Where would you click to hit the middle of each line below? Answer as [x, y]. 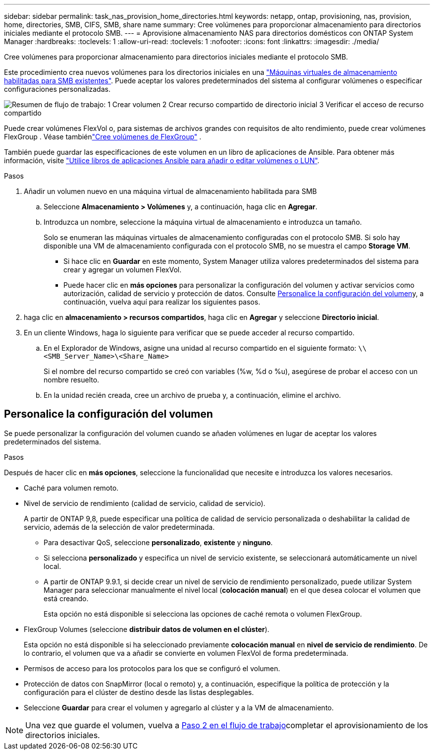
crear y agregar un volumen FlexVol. [123, 270]
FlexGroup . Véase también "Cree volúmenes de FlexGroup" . [103, 137]
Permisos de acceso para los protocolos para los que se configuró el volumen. [152, 668]
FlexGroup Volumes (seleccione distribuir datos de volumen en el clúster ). [147, 629]
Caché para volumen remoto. [71, 488]
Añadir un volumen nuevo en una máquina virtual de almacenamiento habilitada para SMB [170, 191]
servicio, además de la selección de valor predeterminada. [119, 527]
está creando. [66, 598]
